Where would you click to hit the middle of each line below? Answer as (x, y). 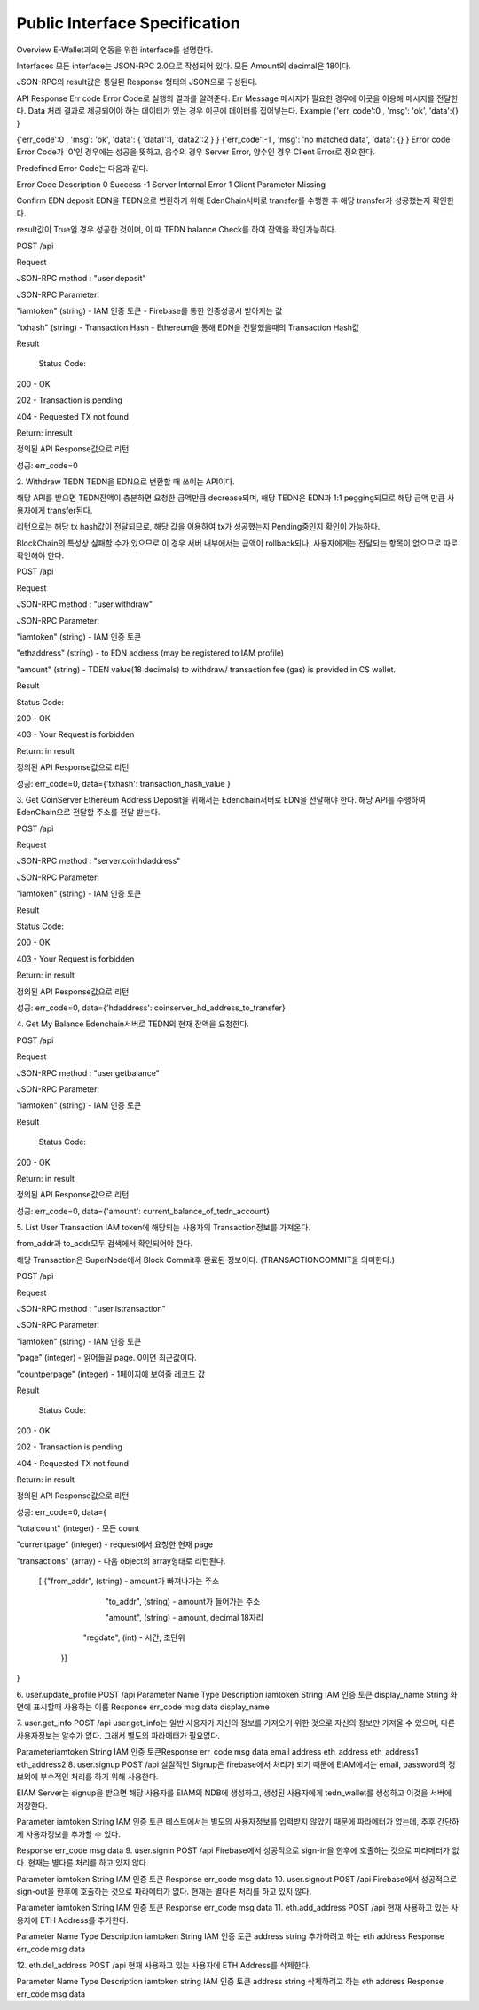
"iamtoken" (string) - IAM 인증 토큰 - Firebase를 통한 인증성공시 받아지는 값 (149, 311)
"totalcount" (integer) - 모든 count (78, 1528)
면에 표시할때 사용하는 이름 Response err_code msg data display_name (143, 1707)
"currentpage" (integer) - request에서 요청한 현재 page (114, 1544)
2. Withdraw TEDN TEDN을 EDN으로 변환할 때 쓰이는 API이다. (126, 482)
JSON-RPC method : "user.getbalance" (88, 1072)
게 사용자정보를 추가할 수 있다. (69, 1834)
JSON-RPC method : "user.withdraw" (85, 604)
